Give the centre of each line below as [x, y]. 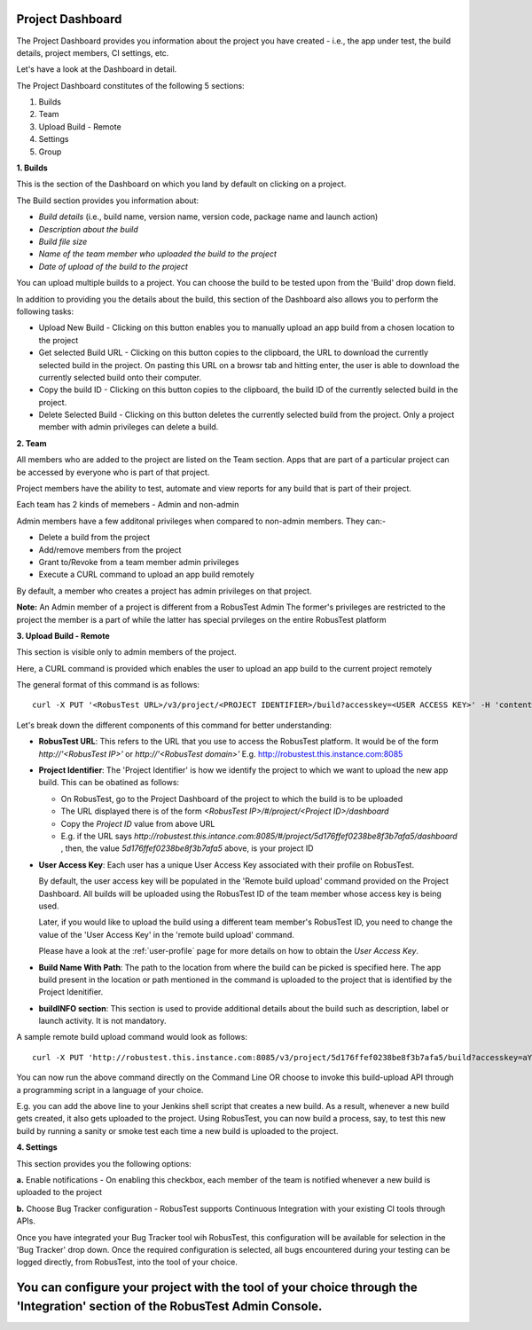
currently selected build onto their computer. [120, 377]
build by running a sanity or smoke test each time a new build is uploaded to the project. [177, 1130]
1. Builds [32, 168]
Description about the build [89, 229]
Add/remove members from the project [110, 549]
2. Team [32, 443]
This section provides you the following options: [104, 1163]
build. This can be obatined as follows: [109, 783]
